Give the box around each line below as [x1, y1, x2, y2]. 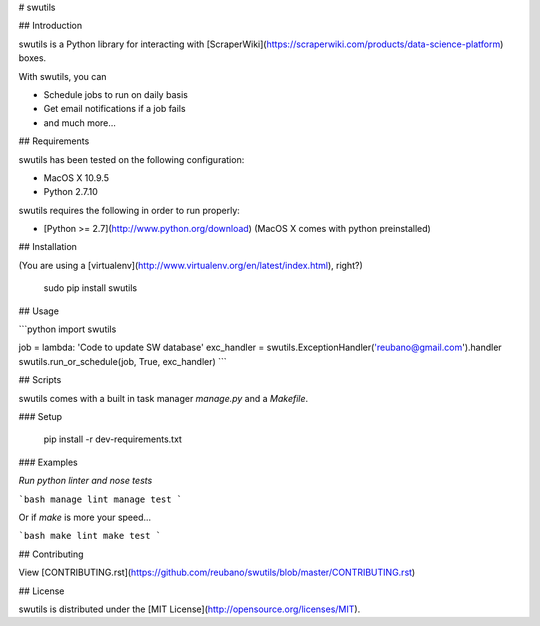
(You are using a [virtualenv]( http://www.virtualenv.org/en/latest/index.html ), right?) [18, 259, 364, 271]
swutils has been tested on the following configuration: [18, 153, 245, 165]
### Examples [18, 456, 79, 468]
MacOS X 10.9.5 [43, 171, 110, 184]
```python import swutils [18, 323, 117, 335]
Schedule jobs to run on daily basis [43, 88, 189, 100]
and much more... [43, 116, 117, 129]
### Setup [18, 410, 63, 422]
